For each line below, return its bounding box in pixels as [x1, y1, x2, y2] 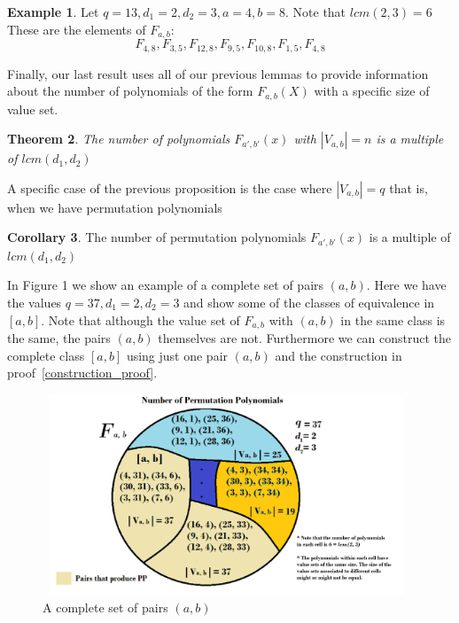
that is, [389, 178, 428, 197]
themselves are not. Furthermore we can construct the [158, 329, 452, 347]
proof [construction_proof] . [7, 363, 158, 382]
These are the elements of [7, 19, 146, 38]
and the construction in [275, 346, 402, 364]
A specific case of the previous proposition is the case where [7, 178, 332, 197]
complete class [7, 346, 85, 364]
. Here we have [366, 276, 447, 294]
